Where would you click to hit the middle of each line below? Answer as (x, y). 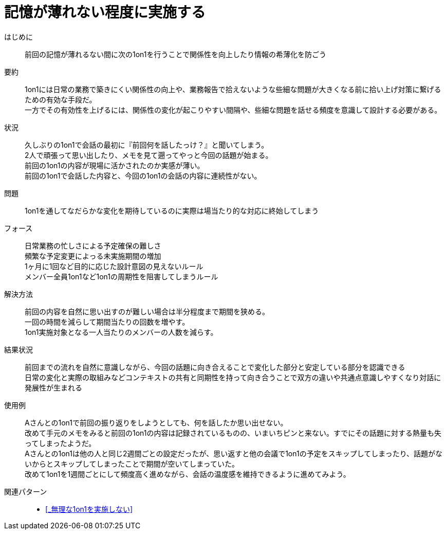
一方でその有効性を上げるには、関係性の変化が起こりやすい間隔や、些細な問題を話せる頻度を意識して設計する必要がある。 (233, 110)
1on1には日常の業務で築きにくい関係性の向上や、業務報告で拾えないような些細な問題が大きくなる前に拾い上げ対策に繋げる (233, 89)
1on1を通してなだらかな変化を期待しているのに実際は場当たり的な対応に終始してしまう (172, 210)
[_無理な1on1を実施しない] (89, 509)
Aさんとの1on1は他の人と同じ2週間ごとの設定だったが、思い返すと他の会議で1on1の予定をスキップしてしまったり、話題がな (234, 453)
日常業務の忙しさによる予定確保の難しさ (93, 245)
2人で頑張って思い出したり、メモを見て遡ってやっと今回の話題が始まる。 (149, 155)
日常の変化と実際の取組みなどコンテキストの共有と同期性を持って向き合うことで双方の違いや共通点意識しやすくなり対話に (233, 377)
